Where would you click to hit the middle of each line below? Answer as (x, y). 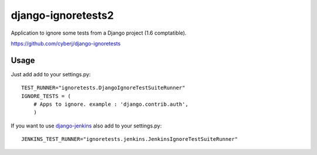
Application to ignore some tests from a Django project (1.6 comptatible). (99, 33)
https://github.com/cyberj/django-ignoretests (66, 43)
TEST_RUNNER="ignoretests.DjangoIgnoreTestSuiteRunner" (103, 88)
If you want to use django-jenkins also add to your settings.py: (86, 126)
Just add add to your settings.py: (51, 74)
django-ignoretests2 (62, 15)
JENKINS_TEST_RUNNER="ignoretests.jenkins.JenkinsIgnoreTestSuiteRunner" (130, 139)
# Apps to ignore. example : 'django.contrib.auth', (111, 105)
